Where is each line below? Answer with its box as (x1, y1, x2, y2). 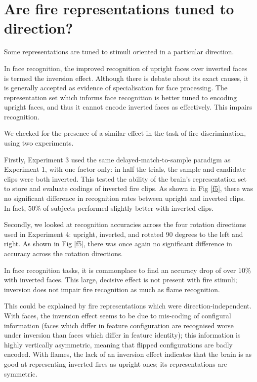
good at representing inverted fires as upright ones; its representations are (4, 358, 227, 369)
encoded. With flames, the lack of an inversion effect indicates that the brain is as (4, 349, 252, 359)
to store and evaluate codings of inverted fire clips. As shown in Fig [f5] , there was (4, 183, 253, 193)
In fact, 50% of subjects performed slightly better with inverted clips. (4, 202, 214, 213)
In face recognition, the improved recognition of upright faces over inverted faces (4, 63, 248, 73)
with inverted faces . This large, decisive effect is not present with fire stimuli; (4, 274, 237, 285)
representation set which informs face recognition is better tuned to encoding (4, 92, 237, 102)
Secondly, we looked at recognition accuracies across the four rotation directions (4, 219, 246, 229)
